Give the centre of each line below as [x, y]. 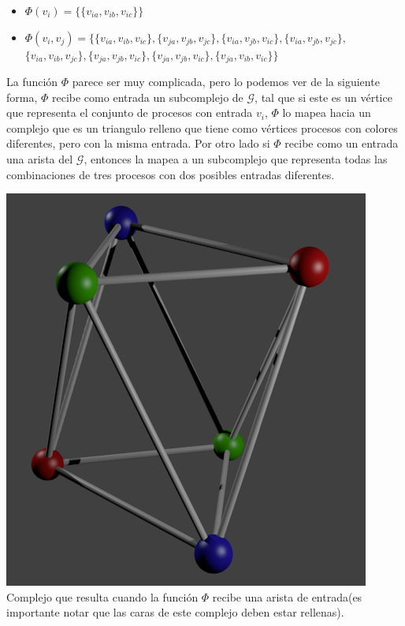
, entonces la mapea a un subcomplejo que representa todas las [236, 159]
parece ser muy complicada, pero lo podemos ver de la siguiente [226, 82]
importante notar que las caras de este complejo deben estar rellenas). [175, 612]
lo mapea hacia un [327, 112]
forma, [22, 97]
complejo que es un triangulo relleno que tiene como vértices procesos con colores [202, 127]
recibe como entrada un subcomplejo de [148, 97]
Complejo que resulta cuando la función [102, 596]
